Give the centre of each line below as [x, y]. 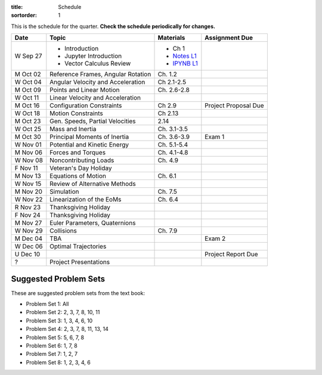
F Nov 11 [26, 168]
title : [17, 7]
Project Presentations [80, 262]
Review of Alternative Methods [93, 184]
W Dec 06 [29, 246]
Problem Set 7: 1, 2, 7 [52, 354]
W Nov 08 [29, 160]
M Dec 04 [29, 238]
